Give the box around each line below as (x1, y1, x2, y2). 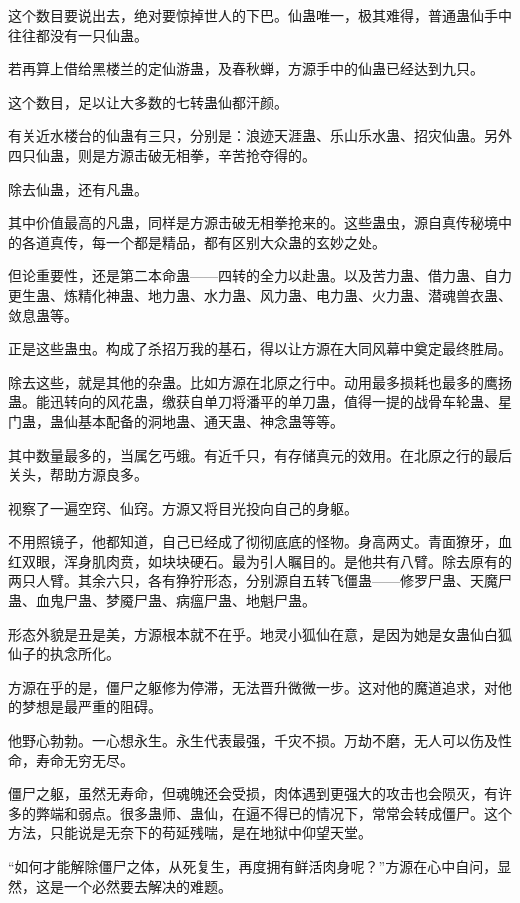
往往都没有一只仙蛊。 (8, 24, 148, 45)
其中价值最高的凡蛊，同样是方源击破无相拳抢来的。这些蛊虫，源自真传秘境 (8, 212, 498, 233)
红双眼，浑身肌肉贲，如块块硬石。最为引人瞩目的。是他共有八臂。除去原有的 (8, 550, 512, 571)
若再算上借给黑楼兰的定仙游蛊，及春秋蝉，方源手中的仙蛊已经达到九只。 (8, 58, 484, 79)
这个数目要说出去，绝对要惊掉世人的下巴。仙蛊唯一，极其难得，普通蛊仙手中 (8, 5, 512, 25)
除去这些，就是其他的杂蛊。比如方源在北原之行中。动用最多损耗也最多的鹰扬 (8, 371, 512, 392)
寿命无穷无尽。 (35, 749, 134, 770)
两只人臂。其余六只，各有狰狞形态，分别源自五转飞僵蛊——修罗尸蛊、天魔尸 (8, 570, 512, 591)
